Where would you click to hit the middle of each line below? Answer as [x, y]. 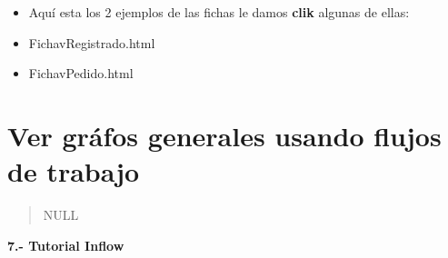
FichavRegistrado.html [92, 42]
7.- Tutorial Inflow [66, 245]
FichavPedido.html [81, 73]
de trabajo [74, 171]
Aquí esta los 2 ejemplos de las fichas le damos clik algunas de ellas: [219, 12]
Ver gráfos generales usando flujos [224, 135]
